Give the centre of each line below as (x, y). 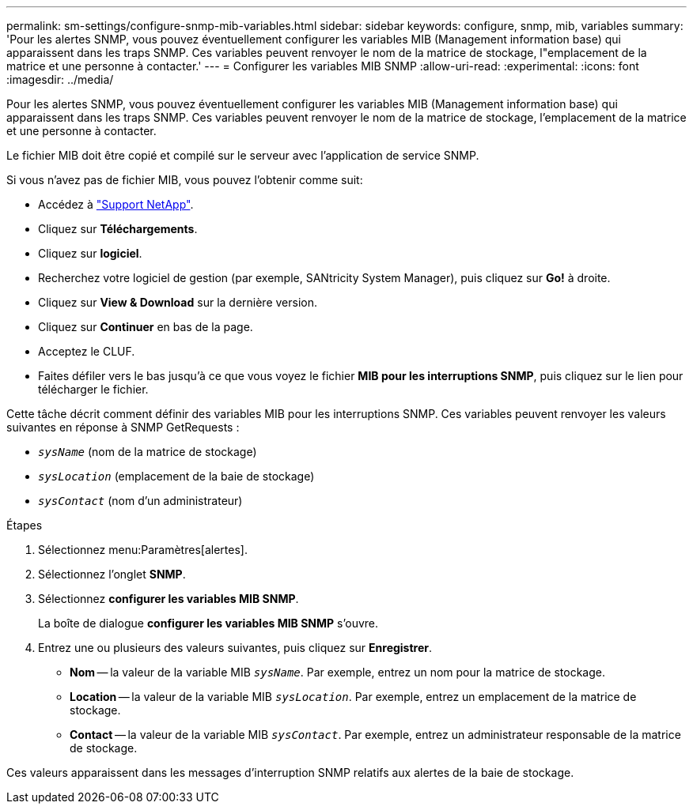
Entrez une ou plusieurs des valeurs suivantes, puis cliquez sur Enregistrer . (235, 648)
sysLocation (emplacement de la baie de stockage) (176, 476)
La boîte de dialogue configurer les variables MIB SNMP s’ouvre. (208, 623)
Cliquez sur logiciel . (90, 253)
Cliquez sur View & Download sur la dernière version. (178, 302)
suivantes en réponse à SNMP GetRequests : (123, 427)
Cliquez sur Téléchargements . (118, 229)
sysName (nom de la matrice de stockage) (148, 452)
